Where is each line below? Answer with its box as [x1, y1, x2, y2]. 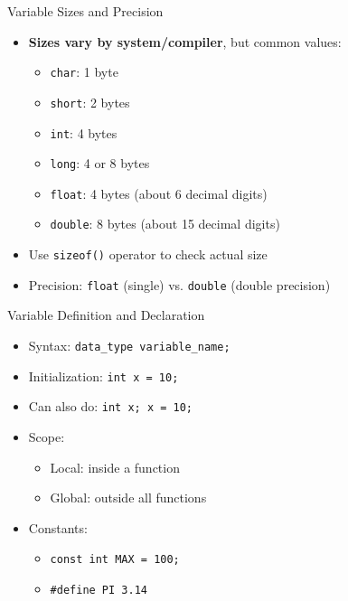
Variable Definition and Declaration [7, 305, 205, 324]
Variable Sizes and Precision [7, 2, 164, 20]
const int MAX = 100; [50, 553, 180, 567]
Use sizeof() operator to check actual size [28, 245, 268, 264]
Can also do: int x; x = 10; [28, 397, 193, 416]
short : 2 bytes [50, 92, 130, 111]
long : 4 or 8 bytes [50, 154, 150, 173]
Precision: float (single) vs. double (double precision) [28, 275, 331, 294]
